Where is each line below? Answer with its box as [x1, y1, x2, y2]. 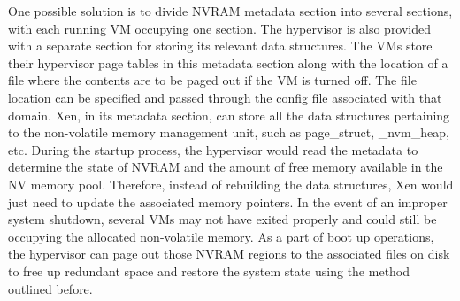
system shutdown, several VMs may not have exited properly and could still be [8, 210, 437, 228]
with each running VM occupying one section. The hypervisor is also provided [8, 19, 432, 37]
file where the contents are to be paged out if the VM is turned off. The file [8, 71, 417, 89]
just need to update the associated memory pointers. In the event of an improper [8, 192, 448, 211]
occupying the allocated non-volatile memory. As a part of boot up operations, [8, 227, 434, 245]
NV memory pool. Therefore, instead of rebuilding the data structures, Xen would [8, 174, 454, 193]
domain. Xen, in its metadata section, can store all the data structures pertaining [8, 105, 450, 124]
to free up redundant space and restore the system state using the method [8, 261, 410, 280]
